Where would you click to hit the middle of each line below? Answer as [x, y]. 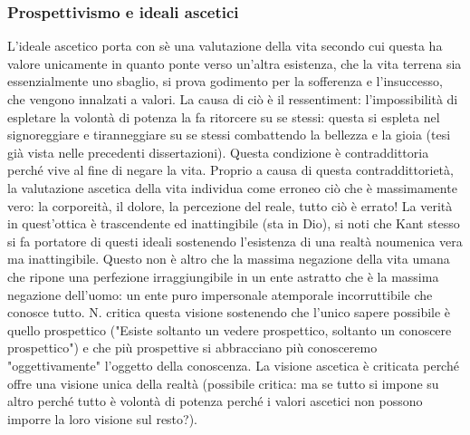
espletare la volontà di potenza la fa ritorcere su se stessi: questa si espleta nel [224, 116]
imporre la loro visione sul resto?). [102, 418]
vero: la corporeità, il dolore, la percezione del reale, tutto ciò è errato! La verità [230, 205]
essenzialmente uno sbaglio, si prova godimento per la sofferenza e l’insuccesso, [225, 81]
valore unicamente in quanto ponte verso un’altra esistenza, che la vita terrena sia [235, 63]
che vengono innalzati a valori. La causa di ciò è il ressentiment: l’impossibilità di [233, 99]
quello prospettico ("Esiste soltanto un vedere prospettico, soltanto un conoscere [230, 329]
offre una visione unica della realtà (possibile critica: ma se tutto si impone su [223, 383]
